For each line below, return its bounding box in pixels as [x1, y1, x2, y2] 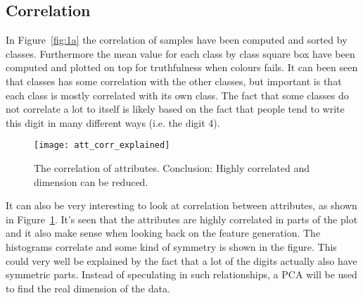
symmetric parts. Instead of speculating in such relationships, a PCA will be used [6, 267, 357, 282]
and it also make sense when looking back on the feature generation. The [6, 225, 321, 240]
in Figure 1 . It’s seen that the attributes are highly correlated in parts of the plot [6, 211, 358, 226]
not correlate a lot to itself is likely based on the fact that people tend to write [6, 101, 345, 116]
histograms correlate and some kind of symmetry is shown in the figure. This [6, 239, 337, 254]
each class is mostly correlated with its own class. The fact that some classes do [6, 87, 349, 102]
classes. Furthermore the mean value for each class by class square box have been [6, 46, 355, 61]
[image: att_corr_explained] [34, 140, 170, 151]
